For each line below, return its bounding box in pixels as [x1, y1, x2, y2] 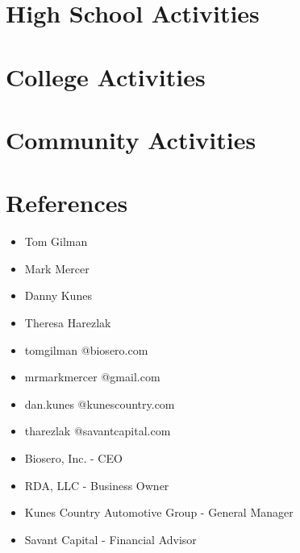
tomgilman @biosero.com [24, 341, 148, 358]
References [6, 186, 128, 219]
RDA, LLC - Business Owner [24, 476, 169, 493]
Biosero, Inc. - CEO [24, 450, 123, 466]
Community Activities [6, 123, 256, 156]
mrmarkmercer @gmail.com [24, 368, 160, 385]
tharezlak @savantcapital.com [24, 422, 171, 439]
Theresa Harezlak [24, 314, 111, 331]
